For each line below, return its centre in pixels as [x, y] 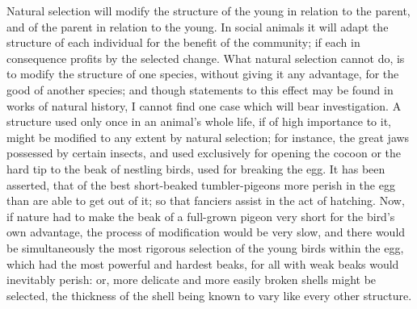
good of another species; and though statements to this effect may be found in [200, 89]
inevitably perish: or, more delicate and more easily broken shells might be [192, 280]
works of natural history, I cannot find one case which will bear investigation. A [204, 105]
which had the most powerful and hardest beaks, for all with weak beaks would [203, 263]
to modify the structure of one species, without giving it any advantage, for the [203, 74]
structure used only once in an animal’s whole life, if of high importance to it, [199, 121]
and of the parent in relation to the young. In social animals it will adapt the [198, 26]
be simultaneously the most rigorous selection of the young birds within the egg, [205, 247]
